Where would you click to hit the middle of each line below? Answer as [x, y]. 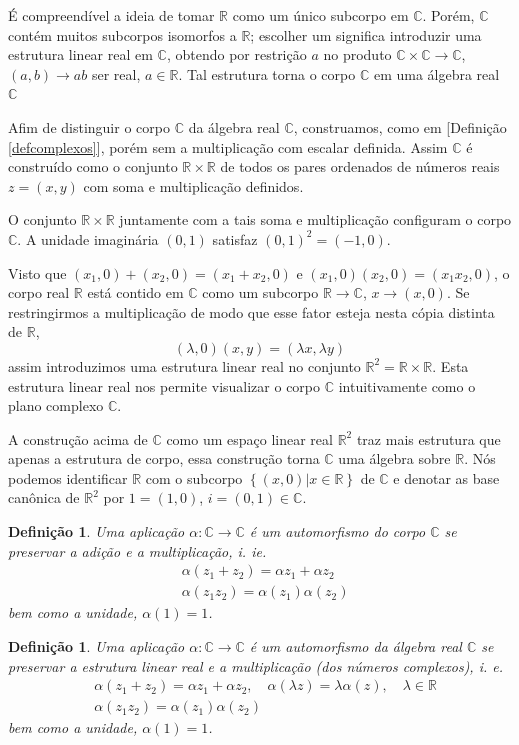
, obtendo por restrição [236, 54]
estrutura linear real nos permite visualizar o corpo [164, 385]
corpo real [39, 292]
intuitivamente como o [407, 385]
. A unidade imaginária [88, 238]
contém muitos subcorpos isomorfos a [122, 34]
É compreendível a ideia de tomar [111, 15]
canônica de [44, 497]
